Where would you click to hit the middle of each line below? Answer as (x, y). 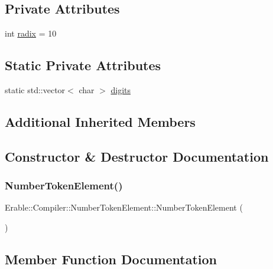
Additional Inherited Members (100, 121)
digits (121, 90)
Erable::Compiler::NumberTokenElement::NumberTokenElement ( (124, 207)
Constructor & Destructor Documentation (137, 156)
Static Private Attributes (83, 65)
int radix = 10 (31, 33)
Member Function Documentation (111, 259)
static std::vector (35, 90)
